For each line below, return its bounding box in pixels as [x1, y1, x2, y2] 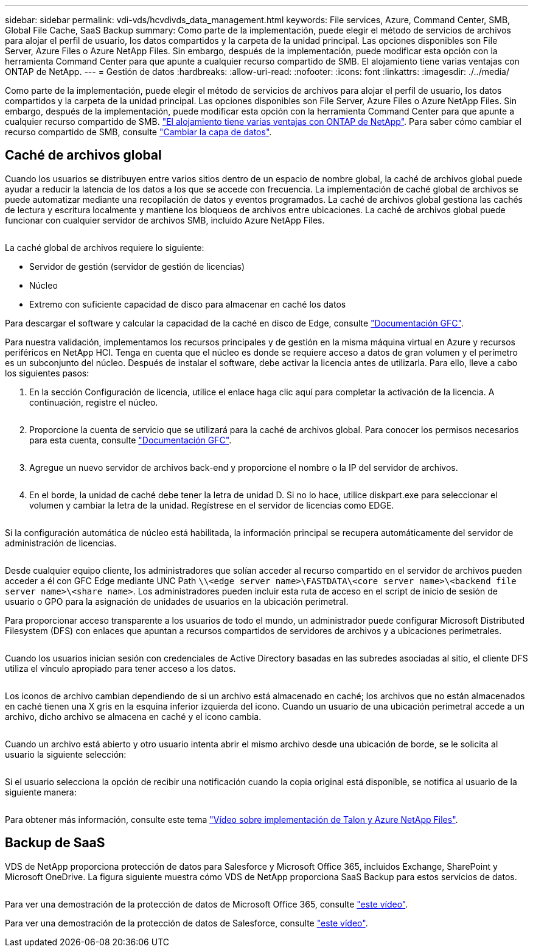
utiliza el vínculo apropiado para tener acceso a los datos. [5, 663, 236, 674]
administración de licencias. [5, 537, 117, 548]
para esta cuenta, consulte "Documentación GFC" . [29, 434, 232, 445]
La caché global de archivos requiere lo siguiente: [5, 242, 204, 253]
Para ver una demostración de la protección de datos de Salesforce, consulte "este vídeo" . [5, 917, 368, 928]
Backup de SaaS [5, 835, 105, 851]
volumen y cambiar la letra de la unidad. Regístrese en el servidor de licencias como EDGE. [29, 499, 394, 510]
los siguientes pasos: [5, 367, 89, 378]
